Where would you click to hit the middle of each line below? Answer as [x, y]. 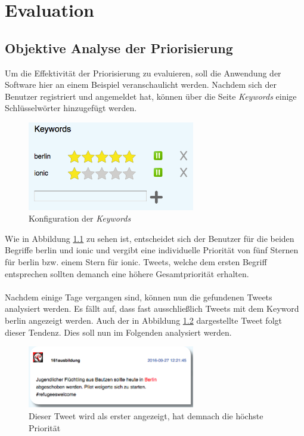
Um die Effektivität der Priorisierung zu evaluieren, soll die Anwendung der [143, 73]
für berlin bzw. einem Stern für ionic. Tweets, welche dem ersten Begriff [136, 262]
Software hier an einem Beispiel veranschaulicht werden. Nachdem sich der [141, 85]
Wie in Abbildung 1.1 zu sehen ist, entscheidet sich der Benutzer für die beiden [150, 238]
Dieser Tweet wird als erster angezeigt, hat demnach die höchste [146, 415]
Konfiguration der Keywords [80, 218]
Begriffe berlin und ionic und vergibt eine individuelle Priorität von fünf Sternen [152, 250]
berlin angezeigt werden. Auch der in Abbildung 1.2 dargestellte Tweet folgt [143, 320]
